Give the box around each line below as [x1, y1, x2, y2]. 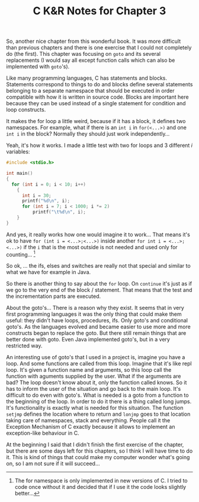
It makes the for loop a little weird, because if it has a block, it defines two [6, 118, 186, 125]
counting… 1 [6, 250, 36, 258]
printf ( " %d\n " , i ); [21, 198, 70, 204]
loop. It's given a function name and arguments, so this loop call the [6, 366, 172, 374]
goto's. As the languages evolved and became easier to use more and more [6, 323, 191, 331]
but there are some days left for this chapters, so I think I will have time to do [6, 447, 193, 454]
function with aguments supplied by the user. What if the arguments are [6, 373, 181, 380]
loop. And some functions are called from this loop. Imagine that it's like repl [6, 360, 192, 367]
